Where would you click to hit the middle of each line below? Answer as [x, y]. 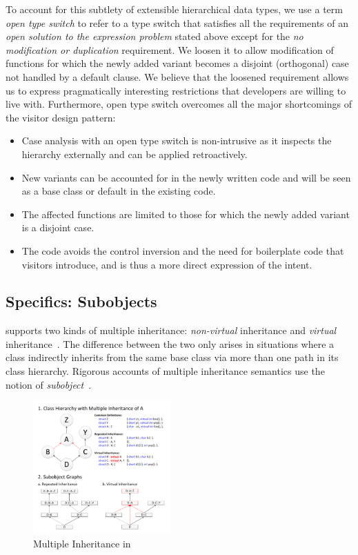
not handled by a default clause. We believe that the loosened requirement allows [177, 76]
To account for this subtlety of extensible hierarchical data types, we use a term [174, 9]
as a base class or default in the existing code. [119, 191]
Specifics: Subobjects [81, 301]
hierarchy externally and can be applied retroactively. [135, 154]
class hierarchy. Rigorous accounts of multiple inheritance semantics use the [165, 371]
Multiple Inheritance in [82, 543]
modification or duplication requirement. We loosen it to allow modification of [170, 49]
